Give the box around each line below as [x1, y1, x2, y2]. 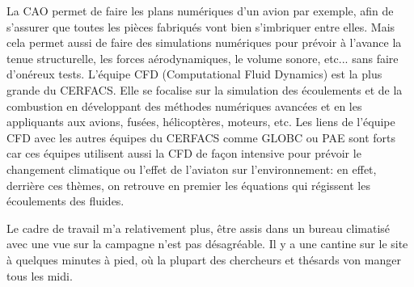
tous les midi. [6, 267, 73, 284]
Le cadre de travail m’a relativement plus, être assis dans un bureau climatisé [6, 219, 391, 236]
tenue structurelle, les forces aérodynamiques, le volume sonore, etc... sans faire [6, 49, 399, 66]
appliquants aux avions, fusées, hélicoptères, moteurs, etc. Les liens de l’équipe [6, 113, 395, 130]
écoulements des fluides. [6, 192, 125, 209]
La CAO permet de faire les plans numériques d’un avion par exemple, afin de [6, 2, 394, 19]
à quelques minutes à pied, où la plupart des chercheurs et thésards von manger [6, 251, 401, 268]
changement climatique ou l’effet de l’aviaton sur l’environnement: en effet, [6, 160, 377, 177]
